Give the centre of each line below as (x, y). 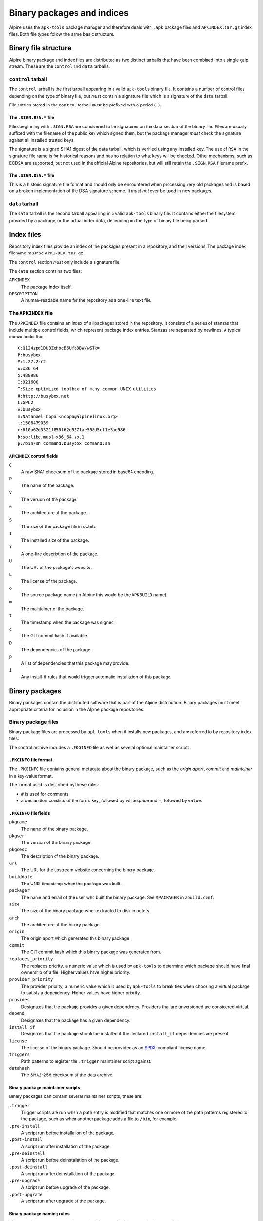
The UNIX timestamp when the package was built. (71, 884)
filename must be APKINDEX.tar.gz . (47, 253)
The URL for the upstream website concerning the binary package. (88, 870)
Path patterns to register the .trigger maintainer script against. (86, 1061)
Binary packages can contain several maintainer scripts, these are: (76, 1096)
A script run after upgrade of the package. (64, 1201)
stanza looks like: (26, 337)
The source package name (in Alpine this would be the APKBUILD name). (94, 595)
